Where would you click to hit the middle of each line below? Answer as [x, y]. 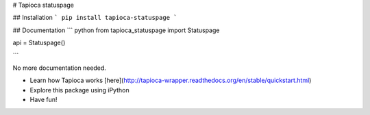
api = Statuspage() [39, 43]
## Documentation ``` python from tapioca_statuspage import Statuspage [116, 30]
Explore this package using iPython [79, 90]
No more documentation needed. [59, 68]
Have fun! [44, 100]
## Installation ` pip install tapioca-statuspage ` [95, 18]
